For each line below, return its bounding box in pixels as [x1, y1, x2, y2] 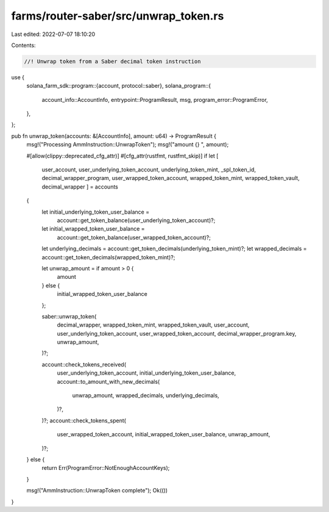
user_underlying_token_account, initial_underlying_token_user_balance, [57, 369, 236, 377]
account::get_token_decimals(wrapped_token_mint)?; [41, 253, 175, 261]
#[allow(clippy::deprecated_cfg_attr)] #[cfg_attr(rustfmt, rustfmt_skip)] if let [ [26, 152, 219, 159]
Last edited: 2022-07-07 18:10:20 [11, 31, 96, 38]
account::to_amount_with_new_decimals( [57, 378, 160, 385]
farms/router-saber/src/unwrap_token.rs [11, 9, 224, 23]
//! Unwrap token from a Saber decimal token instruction [24, 58, 201, 65]
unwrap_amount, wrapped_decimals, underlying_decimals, [72, 392, 219, 399]
